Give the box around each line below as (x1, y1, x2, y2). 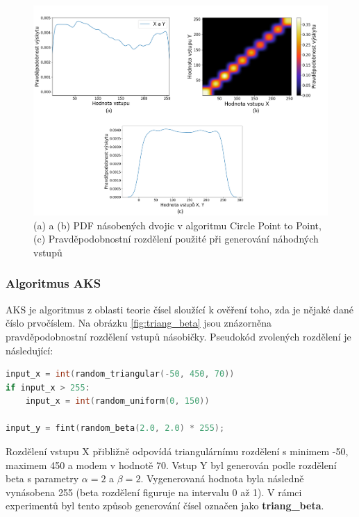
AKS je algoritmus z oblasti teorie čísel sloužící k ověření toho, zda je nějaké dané (6, 302, 353, 316)
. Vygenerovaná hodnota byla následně (140, 471, 304, 486)
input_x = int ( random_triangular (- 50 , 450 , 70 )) (6, 369, 235, 379)
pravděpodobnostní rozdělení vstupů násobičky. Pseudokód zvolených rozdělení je (6, 329, 351, 343)
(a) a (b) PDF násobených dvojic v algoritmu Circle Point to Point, (33, 218, 322, 232)
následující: (6, 343, 53, 357)
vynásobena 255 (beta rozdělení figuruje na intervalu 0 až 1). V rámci (6, 484, 302, 499)
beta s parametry (6, 471, 79, 486)
